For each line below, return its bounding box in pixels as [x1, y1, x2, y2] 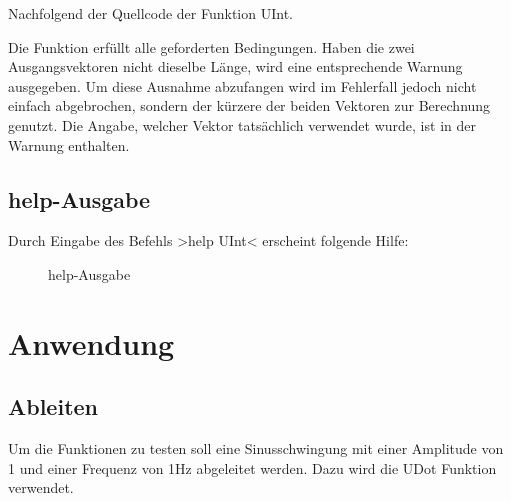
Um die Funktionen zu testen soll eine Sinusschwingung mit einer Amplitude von [8, 438, 504, 459]
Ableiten [8, 391, 99, 422]
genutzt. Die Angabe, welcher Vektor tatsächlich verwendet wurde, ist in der [8, 114, 476, 135]
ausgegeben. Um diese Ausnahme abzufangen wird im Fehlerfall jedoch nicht [8, 75, 477, 96]
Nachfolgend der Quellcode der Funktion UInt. [8, 3, 293, 23]
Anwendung [8, 322, 175, 363]
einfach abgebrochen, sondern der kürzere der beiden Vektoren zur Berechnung [8, 95, 491, 116]
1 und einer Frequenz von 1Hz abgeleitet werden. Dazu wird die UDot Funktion [8, 457, 497, 478]
